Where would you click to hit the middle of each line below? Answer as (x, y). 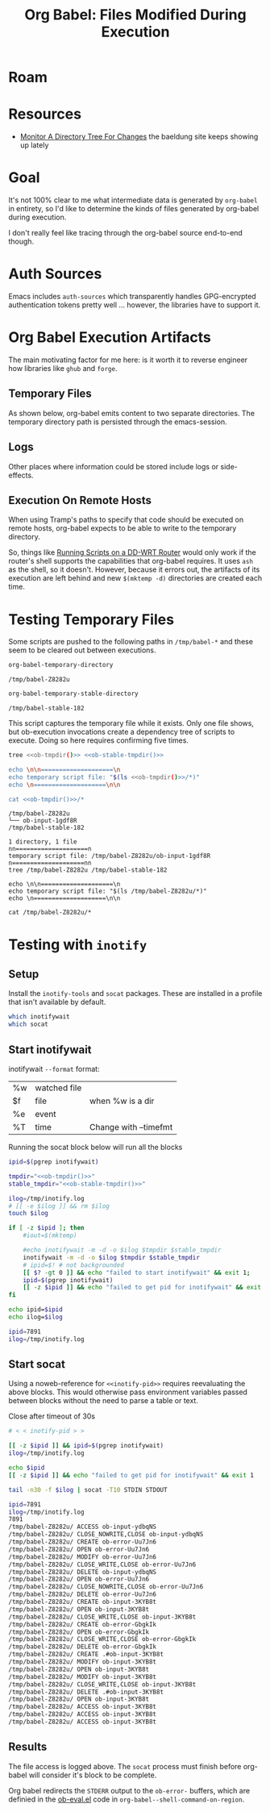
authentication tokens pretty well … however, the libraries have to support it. (135, 305)
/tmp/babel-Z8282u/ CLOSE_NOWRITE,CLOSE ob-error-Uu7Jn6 (106, 1587)
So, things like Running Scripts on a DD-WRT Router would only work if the (132, 552)
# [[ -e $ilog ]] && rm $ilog (59, 1206)
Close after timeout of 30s (52, 1416)
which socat (28, 1025)
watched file (58, 1088)
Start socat (37, 1364)
